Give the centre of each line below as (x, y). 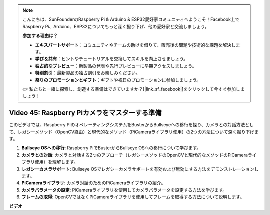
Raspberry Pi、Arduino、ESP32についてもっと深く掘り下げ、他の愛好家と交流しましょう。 (116, 26)
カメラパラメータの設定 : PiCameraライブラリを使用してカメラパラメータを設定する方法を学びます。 (124, 190)
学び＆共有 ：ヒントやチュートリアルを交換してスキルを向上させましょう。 (112, 59)
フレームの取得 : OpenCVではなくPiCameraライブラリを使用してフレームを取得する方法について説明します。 (133, 197)
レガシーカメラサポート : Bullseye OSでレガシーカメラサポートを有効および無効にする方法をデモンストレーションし (140, 169)
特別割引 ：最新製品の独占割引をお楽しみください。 (88, 73)
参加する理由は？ (40, 36)
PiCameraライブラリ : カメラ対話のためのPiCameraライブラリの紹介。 (94, 183)
